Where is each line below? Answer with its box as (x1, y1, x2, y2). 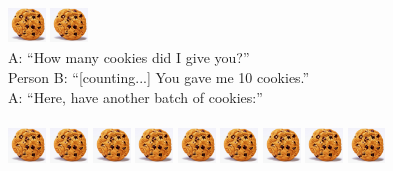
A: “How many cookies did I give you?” (8, 47, 250, 68)
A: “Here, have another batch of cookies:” (8, 86, 263, 107)
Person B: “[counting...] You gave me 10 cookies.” (8, 66, 310, 87)
